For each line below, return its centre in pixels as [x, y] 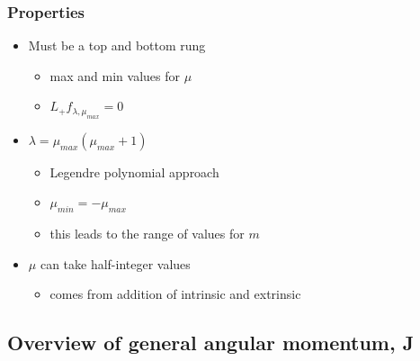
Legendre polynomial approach [134, 171]
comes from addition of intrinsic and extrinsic [175, 294]
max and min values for [115, 75]
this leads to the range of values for [147, 234]
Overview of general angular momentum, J [211, 343]
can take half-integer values [115, 263]
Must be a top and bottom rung [117, 45]
